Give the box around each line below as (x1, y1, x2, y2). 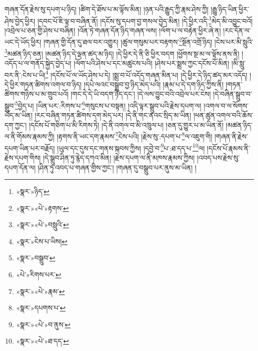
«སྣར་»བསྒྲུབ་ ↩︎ (16, 252, 55, 263)
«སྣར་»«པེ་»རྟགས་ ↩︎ (16, 202, 69, 213)
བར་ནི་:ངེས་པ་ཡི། (4, 69, 46, 80)
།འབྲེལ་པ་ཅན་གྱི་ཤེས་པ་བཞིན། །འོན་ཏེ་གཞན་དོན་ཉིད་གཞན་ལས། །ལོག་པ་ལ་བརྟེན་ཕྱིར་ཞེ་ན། (4, 25, 221, 35)
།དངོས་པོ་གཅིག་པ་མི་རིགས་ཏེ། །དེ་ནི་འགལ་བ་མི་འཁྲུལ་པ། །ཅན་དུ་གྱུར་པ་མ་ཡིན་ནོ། (29, 119, 224, 130)
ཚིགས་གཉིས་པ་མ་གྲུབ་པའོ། (4, 89, 69, 99)
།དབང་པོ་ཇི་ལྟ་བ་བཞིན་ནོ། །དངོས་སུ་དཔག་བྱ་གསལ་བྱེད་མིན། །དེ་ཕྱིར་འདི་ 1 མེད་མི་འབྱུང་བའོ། (37, 14, 253, 26)
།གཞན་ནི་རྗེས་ (214, 131, 248, 142)
